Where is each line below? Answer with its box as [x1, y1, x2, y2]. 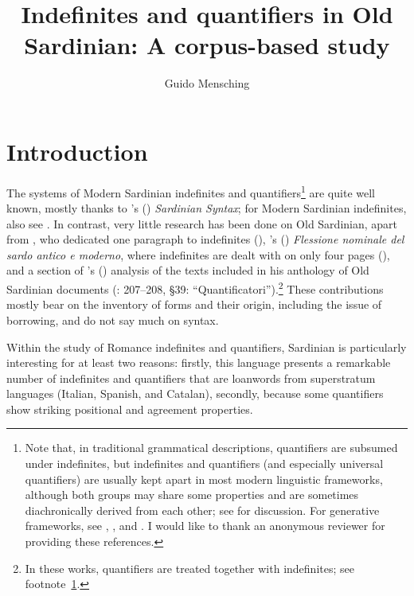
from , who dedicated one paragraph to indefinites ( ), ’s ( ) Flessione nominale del [6, 231, 404, 247]
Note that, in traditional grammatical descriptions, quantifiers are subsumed [25, 439, 398, 456]
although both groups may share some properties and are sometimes [25, 486, 359, 503]
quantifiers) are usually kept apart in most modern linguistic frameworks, [25, 470, 383, 487]
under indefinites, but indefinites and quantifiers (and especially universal [25, 455, 384, 472]
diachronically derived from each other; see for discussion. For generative [25, 501, 380, 518]
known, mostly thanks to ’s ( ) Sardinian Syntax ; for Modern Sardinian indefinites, [6, 200, 407, 216]
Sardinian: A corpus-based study [24, 29, 390, 61]
